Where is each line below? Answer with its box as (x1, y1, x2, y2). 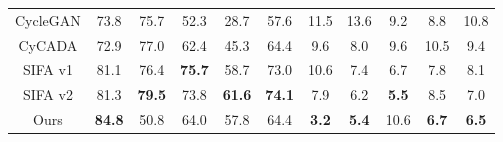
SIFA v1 (22, 59, 73, 80)
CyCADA (18, 34, 78, 55)
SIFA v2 (22, 84, 73, 105)
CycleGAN (15, 9, 81, 30)
